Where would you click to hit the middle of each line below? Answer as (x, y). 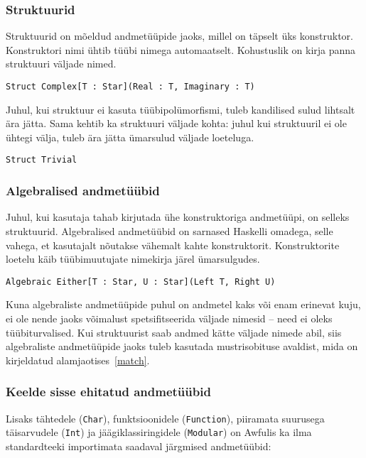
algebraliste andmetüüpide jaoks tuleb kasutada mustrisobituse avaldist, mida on (182, 346)
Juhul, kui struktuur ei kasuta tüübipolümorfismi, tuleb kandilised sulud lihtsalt (181, 109)
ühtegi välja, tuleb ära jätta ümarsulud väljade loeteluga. (130, 137)
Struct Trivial (42, 160)
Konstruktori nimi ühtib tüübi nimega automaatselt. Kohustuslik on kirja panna (181, 49)
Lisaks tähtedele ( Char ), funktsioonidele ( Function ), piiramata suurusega (165, 418)
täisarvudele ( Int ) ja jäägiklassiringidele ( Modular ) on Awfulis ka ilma (159, 432)
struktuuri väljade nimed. (61, 64)
